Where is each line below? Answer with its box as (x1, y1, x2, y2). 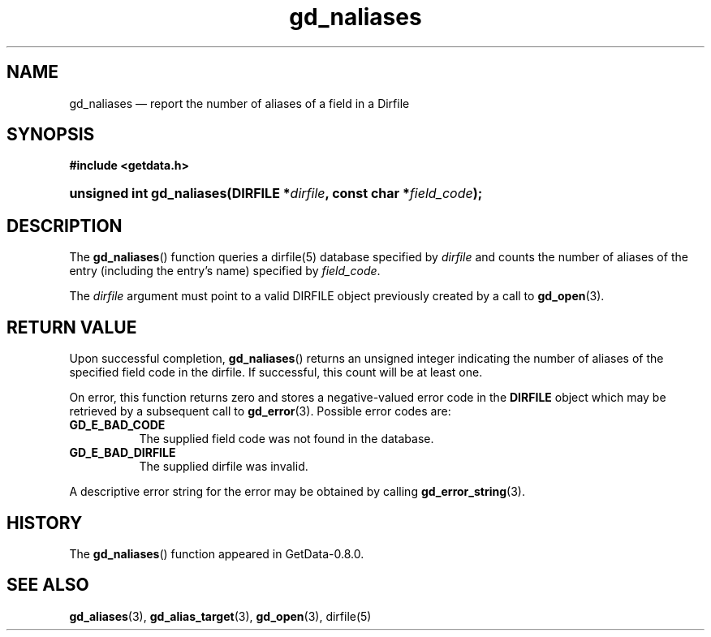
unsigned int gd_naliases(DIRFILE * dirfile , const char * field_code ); (69, 185, 483, 202)
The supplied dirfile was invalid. (139, 459, 308, 474)
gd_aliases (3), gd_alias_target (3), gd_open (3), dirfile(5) (69, 609, 372, 623)
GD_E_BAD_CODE (69, 418, 166, 433)
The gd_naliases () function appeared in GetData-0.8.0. (69, 546, 364, 561)
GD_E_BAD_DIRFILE (69, 445, 176, 460)
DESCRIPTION (6, 215, 123, 236)
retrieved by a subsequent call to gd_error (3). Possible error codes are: (69, 404, 451, 419)
